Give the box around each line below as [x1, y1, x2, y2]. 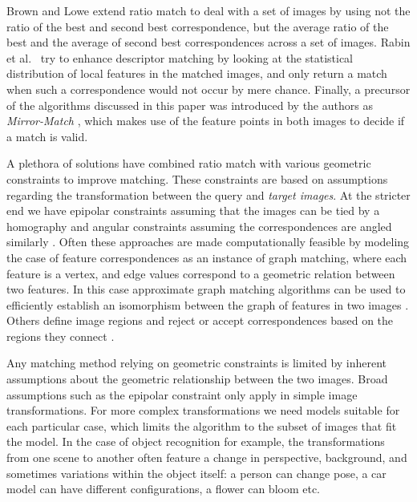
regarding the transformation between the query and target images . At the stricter [6, 186, 411, 203]
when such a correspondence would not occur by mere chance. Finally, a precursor [6, 80, 411, 97]
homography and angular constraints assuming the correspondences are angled [6, 217, 392, 234]
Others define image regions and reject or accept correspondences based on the [6, 312, 394, 329]
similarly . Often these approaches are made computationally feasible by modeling [6, 233, 410, 250]
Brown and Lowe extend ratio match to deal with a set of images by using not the [6, 2, 411, 18]
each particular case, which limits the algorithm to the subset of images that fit [6, 417, 397, 434]
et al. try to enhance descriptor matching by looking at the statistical [6, 49, 354, 66]
